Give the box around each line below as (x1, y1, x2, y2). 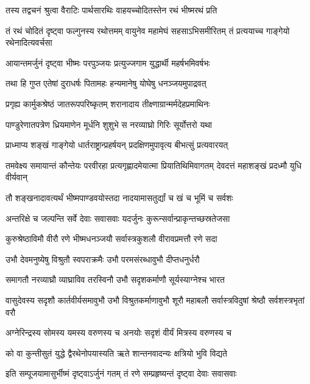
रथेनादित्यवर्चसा (5, 36, 52, 49)
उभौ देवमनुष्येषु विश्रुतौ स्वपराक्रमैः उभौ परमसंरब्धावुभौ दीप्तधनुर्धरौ (5, 252, 200, 265)
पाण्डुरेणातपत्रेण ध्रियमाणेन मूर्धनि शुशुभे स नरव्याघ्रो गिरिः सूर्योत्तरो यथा (5, 118, 213, 130)
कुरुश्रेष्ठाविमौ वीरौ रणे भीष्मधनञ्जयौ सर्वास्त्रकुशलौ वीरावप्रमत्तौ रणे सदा (5, 232, 217, 245)
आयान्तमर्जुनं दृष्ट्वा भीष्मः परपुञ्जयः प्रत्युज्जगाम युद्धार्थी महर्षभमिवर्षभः (5, 56, 210, 69)
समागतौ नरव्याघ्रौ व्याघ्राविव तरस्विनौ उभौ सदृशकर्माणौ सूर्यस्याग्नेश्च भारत (5, 273, 225, 286)
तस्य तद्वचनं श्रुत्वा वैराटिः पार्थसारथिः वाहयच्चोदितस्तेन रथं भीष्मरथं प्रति (5, 4, 217, 16)
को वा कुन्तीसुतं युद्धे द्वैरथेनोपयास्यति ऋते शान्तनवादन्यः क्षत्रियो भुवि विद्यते (5, 346, 227, 359)
